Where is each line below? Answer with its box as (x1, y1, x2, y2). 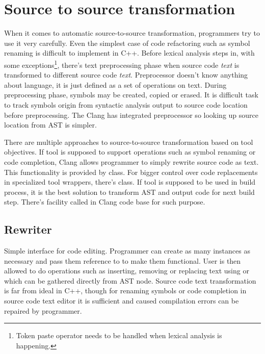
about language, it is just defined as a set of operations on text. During (4, 79, 227, 90)
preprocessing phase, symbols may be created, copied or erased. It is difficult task (4, 89, 258, 100)
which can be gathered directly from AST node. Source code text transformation (4, 275, 256, 286)
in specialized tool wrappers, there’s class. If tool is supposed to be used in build (4, 176, 256, 187)
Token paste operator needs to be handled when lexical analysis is (16, 330, 222, 341)
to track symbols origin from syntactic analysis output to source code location (4, 99, 248, 110)
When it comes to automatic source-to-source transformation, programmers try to (4, 28, 260, 38)
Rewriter (4, 221, 52, 237)
